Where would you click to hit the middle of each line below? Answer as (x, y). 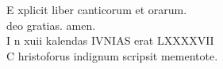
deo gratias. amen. (51, 25)
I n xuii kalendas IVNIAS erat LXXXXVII (110, 40)
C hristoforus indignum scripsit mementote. (112, 55)
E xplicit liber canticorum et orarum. (97, 9)
